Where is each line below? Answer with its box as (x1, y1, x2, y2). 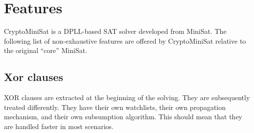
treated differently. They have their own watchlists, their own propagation (4, 102, 226, 112)
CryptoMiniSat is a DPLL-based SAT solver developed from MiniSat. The (4, 26, 227, 36)
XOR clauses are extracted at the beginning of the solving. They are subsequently (4, 92, 250, 103)
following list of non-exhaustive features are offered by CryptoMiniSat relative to (4, 35, 246, 46)
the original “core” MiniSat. (4, 45, 88, 55)
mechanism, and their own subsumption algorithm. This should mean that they (4, 111, 242, 122)
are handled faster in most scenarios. (4, 121, 114, 131)
